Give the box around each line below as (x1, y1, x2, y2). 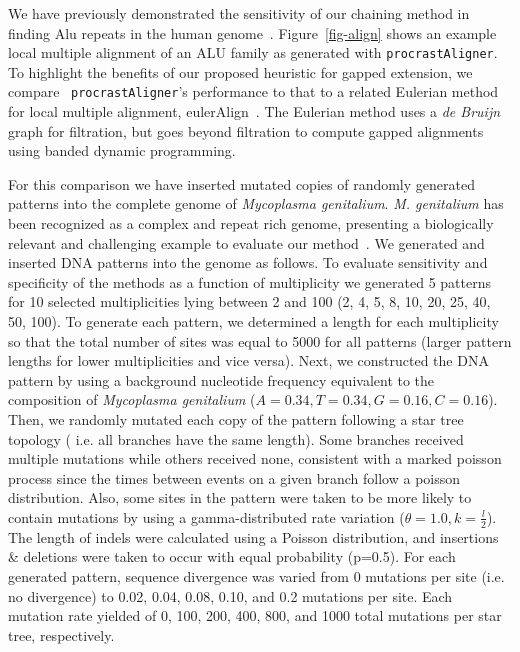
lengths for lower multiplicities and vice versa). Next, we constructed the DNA (8, 350, 489, 371)
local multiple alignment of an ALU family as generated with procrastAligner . (8, 42, 498, 63)
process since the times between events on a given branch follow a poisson (8, 467, 461, 488)
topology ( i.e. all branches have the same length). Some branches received (8, 428, 464, 449)
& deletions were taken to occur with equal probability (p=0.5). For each (8, 546, 456, 567)
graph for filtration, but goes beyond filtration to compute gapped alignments (8, 120, 484, 141)
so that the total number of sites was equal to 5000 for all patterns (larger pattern (8, 330, 512, 351)
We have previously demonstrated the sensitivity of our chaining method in (8, 3, 470, 23)
